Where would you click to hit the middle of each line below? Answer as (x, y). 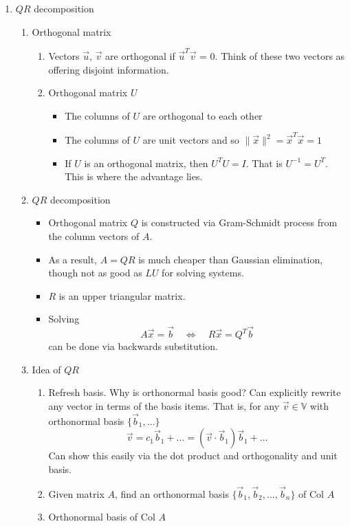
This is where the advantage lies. (134, 176)
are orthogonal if (140, 55)
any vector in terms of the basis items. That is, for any (164, 405)
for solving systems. (203, 273)
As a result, (73, 259)
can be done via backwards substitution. (133, 346)
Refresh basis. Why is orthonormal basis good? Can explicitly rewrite (195, 392)
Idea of (46, 369)
